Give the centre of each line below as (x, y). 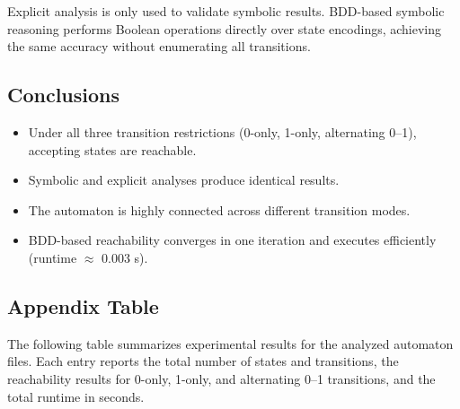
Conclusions (64, 95)
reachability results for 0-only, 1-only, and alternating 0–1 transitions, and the (221, 378)
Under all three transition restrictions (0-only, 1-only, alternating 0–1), (222, 131)
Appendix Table (83, 305)
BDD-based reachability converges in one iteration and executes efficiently (232, 240)
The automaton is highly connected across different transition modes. (219, 209)
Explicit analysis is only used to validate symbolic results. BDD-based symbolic (226, 11)
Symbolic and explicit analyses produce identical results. (184, 180)
